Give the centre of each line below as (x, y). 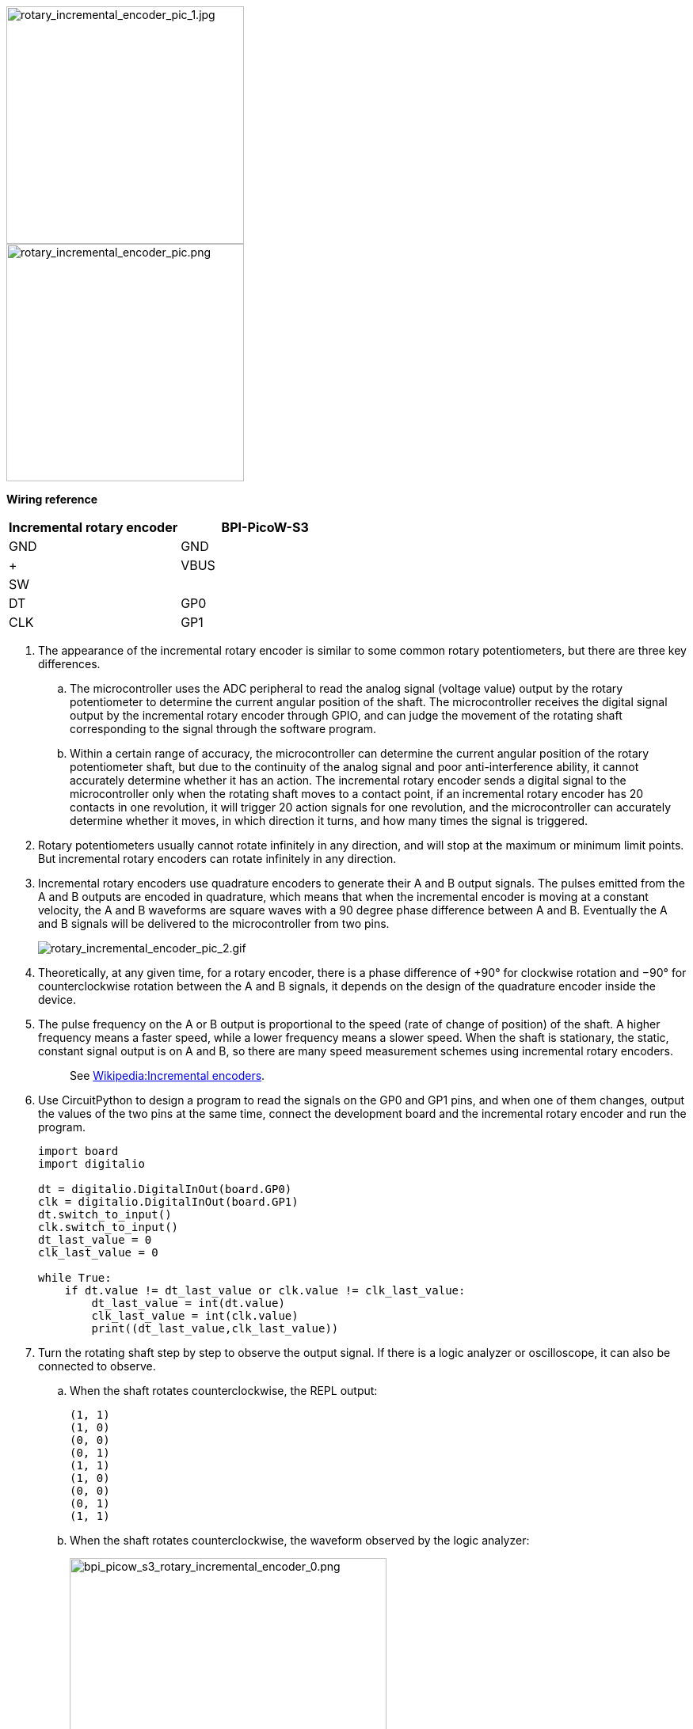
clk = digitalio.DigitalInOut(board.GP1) (168, 1202)
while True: (75, 1278)
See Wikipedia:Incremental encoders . (168, 1075)
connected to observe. (97, 1366)
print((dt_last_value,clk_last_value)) (215, 1328)
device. (57, 999)
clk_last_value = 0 (98, 1252)
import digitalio (91, 1164)
